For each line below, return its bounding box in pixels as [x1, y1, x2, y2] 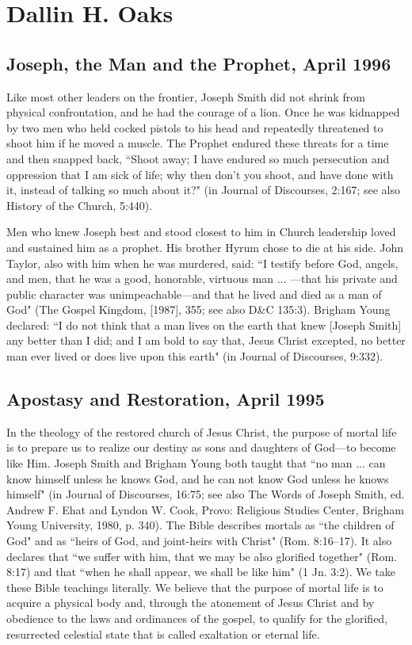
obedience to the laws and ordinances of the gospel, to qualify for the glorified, [6, 610, 388, 626]
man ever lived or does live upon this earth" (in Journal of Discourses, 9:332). [6, 348, 383, 364]
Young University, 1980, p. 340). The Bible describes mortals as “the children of [6, 517, 395, 533]
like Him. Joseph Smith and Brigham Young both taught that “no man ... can [6, 455, 386, 471]
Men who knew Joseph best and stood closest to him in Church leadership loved [6, 223, 396, 240]
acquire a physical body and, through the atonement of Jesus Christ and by [6, 594, 375, 611]
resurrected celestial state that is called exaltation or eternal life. [6, 625, 320, 642]
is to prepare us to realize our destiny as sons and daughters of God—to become [6, 439, 396, 456]
